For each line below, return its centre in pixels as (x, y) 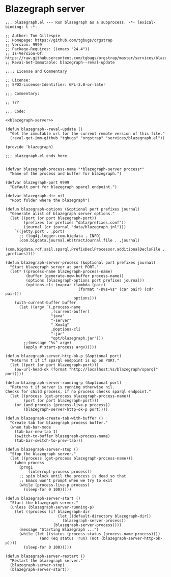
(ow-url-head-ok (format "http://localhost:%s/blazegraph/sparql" (86, 369)
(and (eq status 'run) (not (69, 538)
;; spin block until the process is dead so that (72, 476)
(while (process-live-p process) (54, 485)
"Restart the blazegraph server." (46, 560)
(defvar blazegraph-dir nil (35, 196)
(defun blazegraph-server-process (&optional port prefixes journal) (81, 262)
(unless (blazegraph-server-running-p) (52, 507)
